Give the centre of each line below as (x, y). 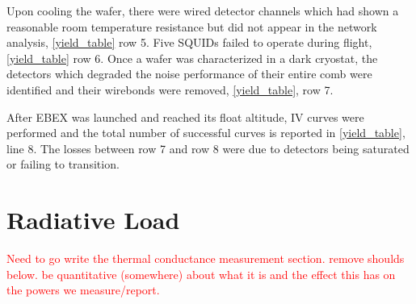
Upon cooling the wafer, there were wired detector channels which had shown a (203, 10)
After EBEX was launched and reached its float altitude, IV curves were (185, 117)
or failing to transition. (63, 164)
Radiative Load (93, 220)
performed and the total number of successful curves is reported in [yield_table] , (206, 133)
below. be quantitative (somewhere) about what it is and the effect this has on (201, 274)
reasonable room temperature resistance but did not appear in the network (192, 26)
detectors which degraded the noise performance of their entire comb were (189, 74)
